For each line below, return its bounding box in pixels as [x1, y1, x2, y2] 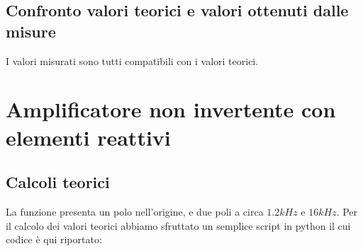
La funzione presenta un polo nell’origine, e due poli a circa [6, 204, 264, 218]
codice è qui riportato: [6, 232, 102, 247]
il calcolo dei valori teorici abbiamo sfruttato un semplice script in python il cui [6, 218, 351, 233]
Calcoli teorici [6, 171, 110, 193]
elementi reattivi [6, 122, 171, 151]
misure [6, 20, 56, 42]
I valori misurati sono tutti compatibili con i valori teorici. [6, 53, 259, 68]
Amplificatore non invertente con [6, 95, 336, 124]
